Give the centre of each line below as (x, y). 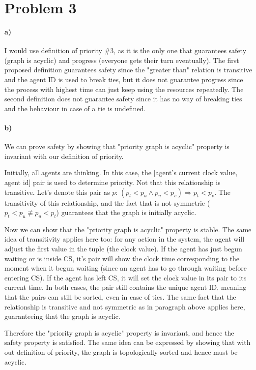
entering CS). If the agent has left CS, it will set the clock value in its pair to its (126, 277)
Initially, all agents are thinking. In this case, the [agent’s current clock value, (121, 172)
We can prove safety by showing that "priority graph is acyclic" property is (117, 146)
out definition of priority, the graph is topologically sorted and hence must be (121, 352)
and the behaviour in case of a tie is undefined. (75, 108)
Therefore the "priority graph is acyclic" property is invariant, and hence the (119, 332)
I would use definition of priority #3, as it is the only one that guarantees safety (126, 50)
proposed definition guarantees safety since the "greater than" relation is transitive (128, 70)
